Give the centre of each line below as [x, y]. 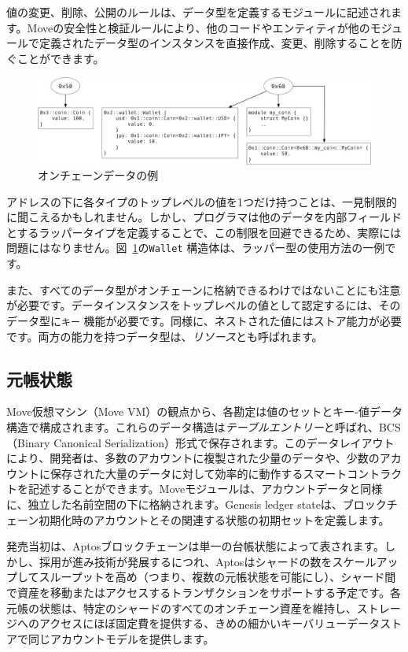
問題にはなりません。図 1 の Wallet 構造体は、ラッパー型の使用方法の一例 [196, 248]
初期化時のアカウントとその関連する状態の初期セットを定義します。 [214, 519]
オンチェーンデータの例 [98, 175]
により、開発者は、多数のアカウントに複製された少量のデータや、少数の [193, 458]
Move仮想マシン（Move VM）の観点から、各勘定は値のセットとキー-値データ [204, 411]
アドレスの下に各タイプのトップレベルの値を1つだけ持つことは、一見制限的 [202, 201]
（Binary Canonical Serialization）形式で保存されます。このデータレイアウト [200, 442]
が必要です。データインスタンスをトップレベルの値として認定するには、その [204, 305]
